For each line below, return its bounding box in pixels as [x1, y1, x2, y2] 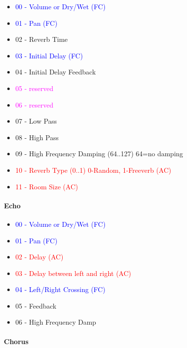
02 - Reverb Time [15, 34, 68, 44]
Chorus [4, 336, 29, 346]
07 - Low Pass [15, 116, 57, 126]
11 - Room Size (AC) [15, 181, 78, 191]
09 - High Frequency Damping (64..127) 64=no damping [15, 148, 183, 159]
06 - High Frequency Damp [15, 317, 96, 327]
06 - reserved [15, 99, 53, 110]
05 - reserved [15, 83, 53, 93]
